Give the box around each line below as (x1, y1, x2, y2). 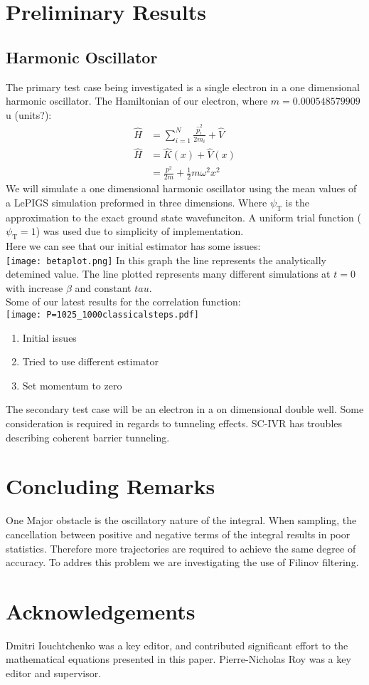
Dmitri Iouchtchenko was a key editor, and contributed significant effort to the (6, 637, 348, 652)
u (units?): (6, 107, 52, 122)
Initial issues (22, 330, 77, 345)
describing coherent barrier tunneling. (6, 429, 170, 444)
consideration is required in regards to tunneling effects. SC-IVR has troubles (6, 416, 343, 431)
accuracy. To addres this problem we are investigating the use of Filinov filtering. (6, 555, 359, 570)
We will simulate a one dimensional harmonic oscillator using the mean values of (6, 181, 357, 196)
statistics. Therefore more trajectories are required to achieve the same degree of (6, 540, 356, 555)
